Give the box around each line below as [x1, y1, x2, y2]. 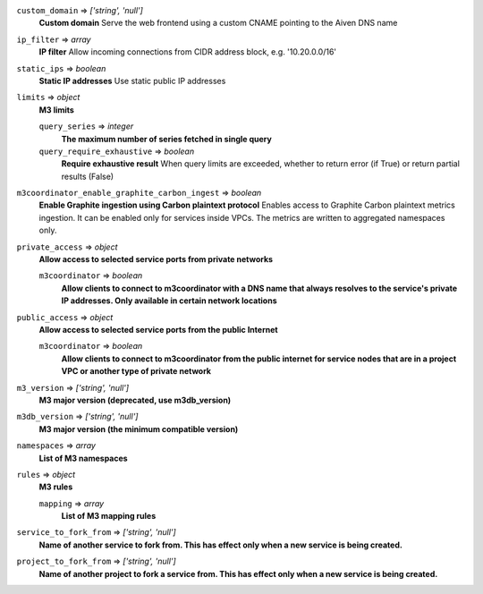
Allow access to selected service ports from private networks [38, 254, 273, 265]
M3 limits [38, 104, 75, 115]
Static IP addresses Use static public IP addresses [38, 75, 226, 86]
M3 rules [38, 481, 73, 492]
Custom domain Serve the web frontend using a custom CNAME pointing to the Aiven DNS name [38, 18, 398, 29]
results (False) [61, 171, 114, 182]
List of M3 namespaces [38, 453, 129, 463]
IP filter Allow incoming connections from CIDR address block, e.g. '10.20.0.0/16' [38, 47, 337, 57]
